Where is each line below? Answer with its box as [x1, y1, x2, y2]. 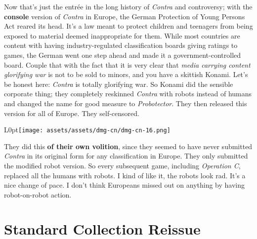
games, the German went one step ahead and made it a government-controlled [4, 49, 241, 60]
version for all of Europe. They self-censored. [4, 108, 139, 118]
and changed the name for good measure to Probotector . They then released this [4, 98, 247, 108]
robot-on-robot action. [4, 189, 72, 199]
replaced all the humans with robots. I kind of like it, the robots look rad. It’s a [4, 170, 246, 180]
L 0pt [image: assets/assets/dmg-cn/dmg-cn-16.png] [4, 124, 171, 135]
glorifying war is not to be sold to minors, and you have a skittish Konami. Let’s [4, 69, 248, 80]
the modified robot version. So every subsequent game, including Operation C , [4, 160, 241, 170]
